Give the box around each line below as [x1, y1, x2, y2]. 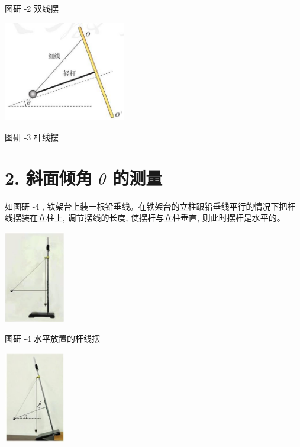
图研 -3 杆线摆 [5, 130, 59, 143]
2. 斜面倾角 [5, 165, 92, 189]
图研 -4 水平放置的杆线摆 [5, 332, 100, 345]
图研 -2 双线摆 [5, 2, 59, 14]
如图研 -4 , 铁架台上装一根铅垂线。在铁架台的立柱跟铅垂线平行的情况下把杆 [5, 200, 296, 212]
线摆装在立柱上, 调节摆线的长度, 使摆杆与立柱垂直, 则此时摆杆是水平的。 [5, 211, 285, 224]
